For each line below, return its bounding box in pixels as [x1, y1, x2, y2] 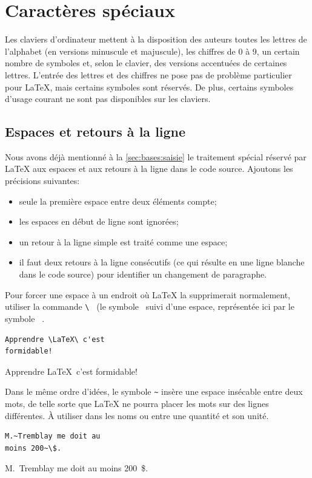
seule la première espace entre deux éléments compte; [19, 194, 217, 207]
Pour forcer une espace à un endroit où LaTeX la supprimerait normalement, [5, 288, 291, 301]
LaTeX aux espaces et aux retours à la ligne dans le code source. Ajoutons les [5, 162, 293, 175]
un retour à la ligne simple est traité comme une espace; [19, 235, 228, 248]
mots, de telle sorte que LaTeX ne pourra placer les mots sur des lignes [5, 397, 269, 409]
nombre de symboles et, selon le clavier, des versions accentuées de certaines [5, 56, 287, 69]
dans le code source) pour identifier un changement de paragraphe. [19, 268, 267, 281]
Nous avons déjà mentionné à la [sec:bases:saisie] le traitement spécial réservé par [5, 150, 307, 163]
